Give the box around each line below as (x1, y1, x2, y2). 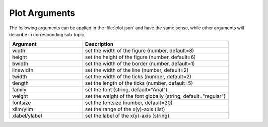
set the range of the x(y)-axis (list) (85, 106, 165, 113)
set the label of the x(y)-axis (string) (85, 112, 170, 119)
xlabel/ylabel (12, 112, 42, 119)
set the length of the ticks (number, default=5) (85, 80, 193, 87)
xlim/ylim (12, 106, 33, 113)
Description (85, 41, 114, 48)
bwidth (12, 60, 28, 67)
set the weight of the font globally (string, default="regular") (85, 93, 226, 100)
